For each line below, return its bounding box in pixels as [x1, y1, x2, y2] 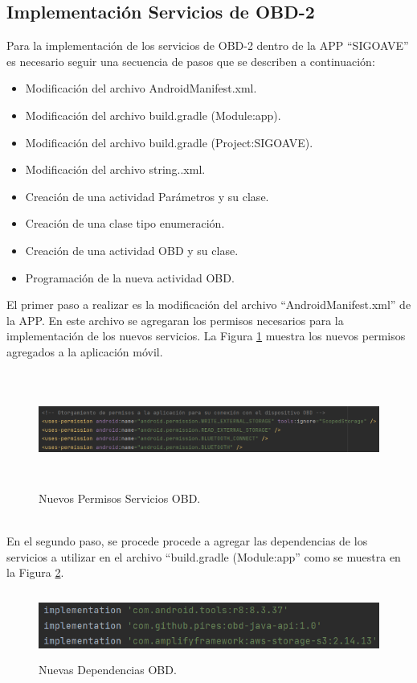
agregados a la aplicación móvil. [6, 343, 163, 360]
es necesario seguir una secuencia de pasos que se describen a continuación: [6, 52, 375, 69]
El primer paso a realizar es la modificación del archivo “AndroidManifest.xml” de [6, 296, 411, 313]
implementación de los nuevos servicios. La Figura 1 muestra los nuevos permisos [6, 327, 406, 344]
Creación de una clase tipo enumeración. [25, 215, 225, 232]
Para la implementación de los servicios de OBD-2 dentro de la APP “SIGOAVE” [6, 37, 409, 54]
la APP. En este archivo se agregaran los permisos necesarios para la [6, 311, 344, 328]
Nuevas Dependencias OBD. [39, 661, 177, 678]
